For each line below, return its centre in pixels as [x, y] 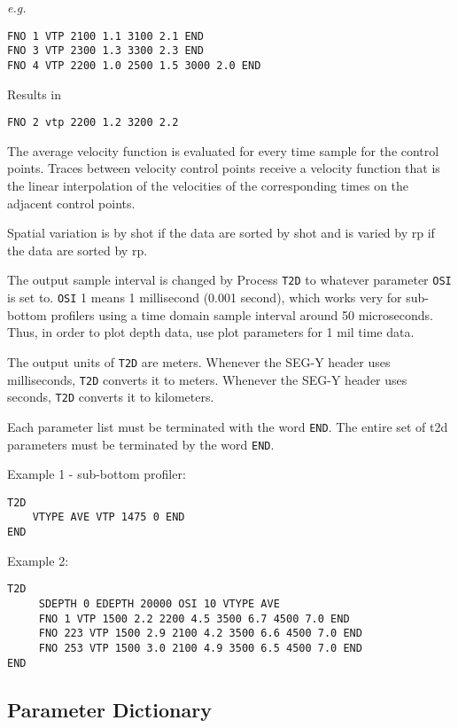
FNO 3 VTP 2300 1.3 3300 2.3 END [105, 51]
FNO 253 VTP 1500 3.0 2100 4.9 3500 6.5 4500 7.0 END [200, 648]
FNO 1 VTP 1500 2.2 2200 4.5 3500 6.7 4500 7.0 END [194, 618]
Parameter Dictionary [109, 709]
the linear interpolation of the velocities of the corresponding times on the [208, 185]
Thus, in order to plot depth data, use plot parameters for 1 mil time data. [211, 332]
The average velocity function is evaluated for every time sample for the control [223, 150]
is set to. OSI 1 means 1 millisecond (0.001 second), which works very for [205, 297]
